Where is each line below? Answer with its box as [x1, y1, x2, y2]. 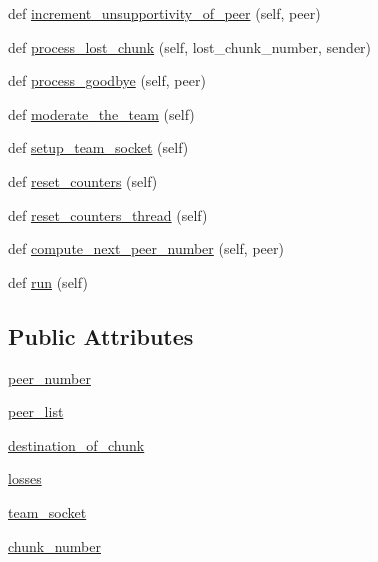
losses [8, 468, 42, 489]
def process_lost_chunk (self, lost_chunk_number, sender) [8, 36, 372, 57]
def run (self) [8, 271, 88, 292]
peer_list [8, 401, 64, 422]
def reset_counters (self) [8, 170, 158, 191]
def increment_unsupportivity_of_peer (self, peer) [8, 3, 321, 23]
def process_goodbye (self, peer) [8, 70, 206, 91]
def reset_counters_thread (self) [8, 204, 208, 225]
